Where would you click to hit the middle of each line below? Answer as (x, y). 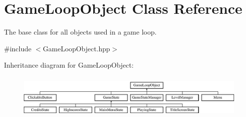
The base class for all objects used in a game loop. (80, 32)
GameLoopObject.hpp (76, 48)
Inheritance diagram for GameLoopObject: (69, 65)
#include (18, 48)
